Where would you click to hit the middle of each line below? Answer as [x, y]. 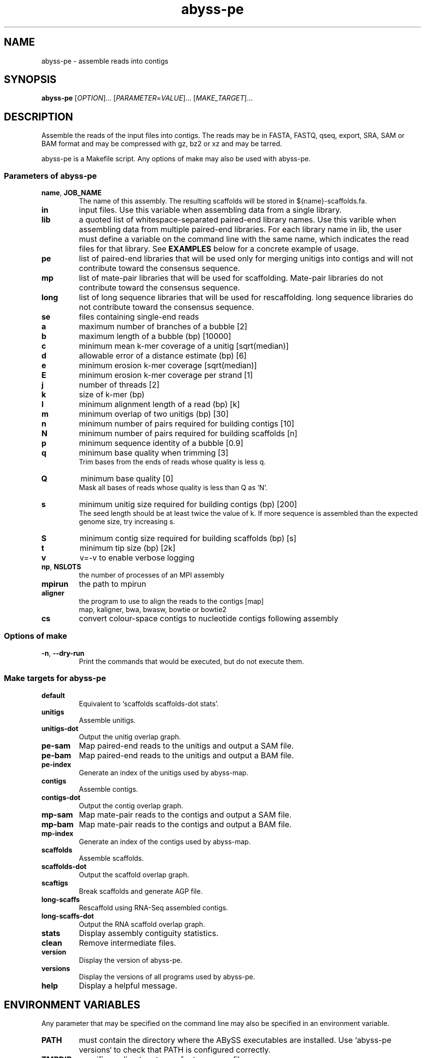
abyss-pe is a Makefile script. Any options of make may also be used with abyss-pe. [176, 159]
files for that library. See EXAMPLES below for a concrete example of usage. [219, 249]
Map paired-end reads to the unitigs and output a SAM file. [186, 745]
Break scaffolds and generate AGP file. [141, 891]
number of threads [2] [119, 385]
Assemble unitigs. [107, 720]
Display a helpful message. [128, 985]
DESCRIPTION [39, 117]
